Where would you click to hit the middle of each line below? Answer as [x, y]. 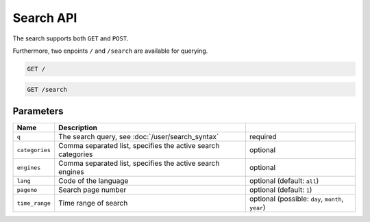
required [263, 137]
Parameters [38, 111]
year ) [257, 207]
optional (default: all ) [284, 181]
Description [78, 128]
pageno [27, 189]
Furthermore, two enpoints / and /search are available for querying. [110, 51]
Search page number [92, 190]
